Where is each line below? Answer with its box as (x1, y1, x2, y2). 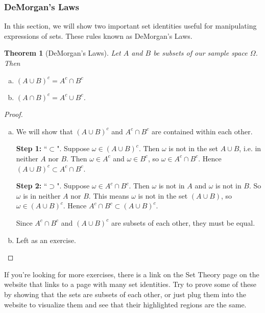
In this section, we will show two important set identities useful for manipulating (4, 20, 257, 31)
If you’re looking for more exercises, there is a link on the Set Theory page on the (4, 269, 259, 279)
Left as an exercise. (16, 234, 76, 245)
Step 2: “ (16, 180, 47, 191)
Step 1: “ (16, 143, 47, 154)
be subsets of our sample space (153, 47, 248, 58)
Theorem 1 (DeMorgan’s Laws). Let (4, 47, 121, 58)
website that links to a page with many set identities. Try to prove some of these (4, 279, 256, 290)
